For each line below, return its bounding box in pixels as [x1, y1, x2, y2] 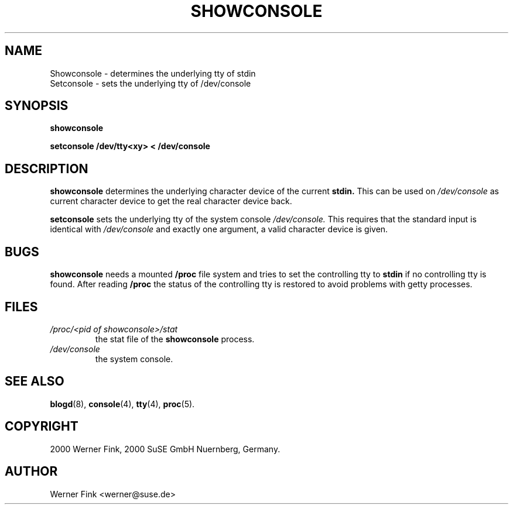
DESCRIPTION [5, 161, 88, 176]
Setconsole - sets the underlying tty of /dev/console [50, 78, 251, 88]
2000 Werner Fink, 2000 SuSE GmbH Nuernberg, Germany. [50, 443, 281, 454]
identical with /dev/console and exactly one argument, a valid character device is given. [50, 224, 388, 235]
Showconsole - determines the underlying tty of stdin [50, 68, 256, 78]
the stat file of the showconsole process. [95, 333, 255, 344]
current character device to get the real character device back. [50, 196, 292, 207]
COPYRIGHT [5, 419, 78, 434]
